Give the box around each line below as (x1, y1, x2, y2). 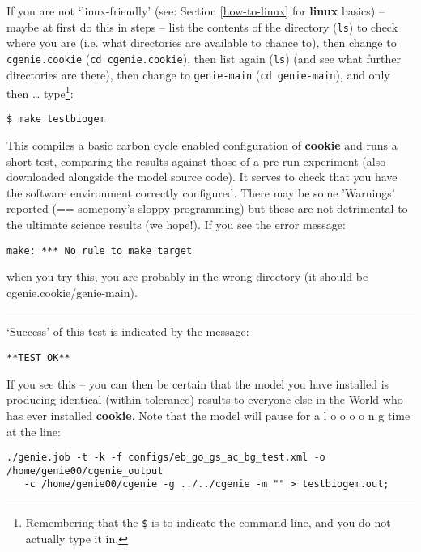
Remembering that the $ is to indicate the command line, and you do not (25, 514, 391, 531)
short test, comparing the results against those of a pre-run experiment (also (6, 152, 386, 169)
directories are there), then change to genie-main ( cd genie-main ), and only (6, 66, 390, 83)
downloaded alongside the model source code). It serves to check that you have (6, 168, 398, 185)
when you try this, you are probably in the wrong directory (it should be (6, 268, 368, 285)
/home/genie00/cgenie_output (6, 465, 164, 477)
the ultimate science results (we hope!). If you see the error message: (6, 216, 346, 233)
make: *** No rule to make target (6, 244, 193, 257)
